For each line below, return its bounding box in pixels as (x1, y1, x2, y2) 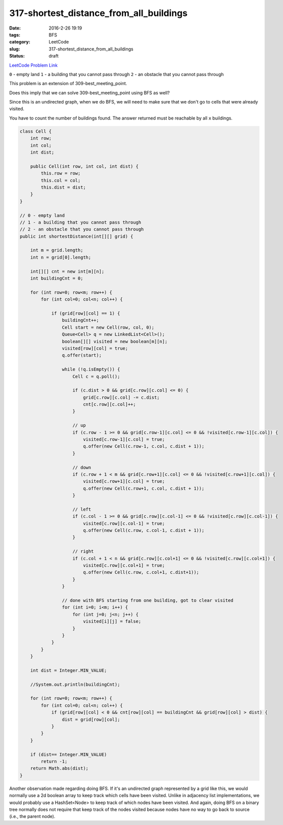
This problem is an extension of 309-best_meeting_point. (9, 81, 127, 87)
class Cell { (19, 128, 52, 134)
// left (72, 506, 91, 512)
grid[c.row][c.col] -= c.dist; (82, 394, 160, 400)
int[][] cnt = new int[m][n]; (30, 268, 104, 274)
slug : (9, 46, 20, 52)
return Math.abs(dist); (30, 765, 88, 771)
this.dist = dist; (40, 184, 86, 190)
